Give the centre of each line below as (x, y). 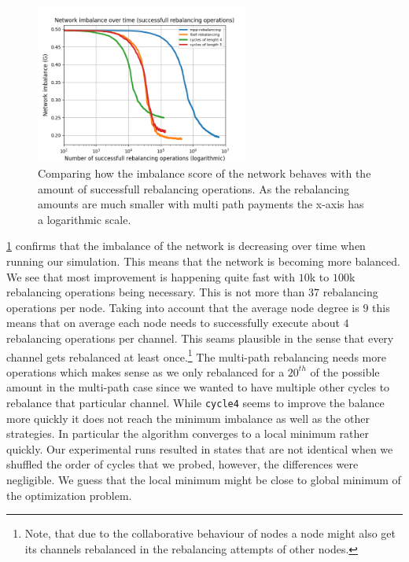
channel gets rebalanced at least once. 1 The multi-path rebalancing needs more (196, 355)
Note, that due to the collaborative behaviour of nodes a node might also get (210, 533)
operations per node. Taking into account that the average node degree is (183, 307)
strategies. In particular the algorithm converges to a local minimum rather (188, 433)
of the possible (345, 371)
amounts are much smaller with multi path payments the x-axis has (201, 204)
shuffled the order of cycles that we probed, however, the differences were (182, 464)
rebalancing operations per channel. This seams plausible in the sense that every (200, 338)
